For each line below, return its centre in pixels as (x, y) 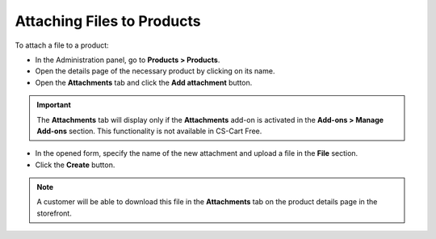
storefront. (54, 213)
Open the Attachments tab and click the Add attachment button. (144, 82)
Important (54, 105)
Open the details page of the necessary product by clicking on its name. (155, 71)
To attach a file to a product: (62, 45)
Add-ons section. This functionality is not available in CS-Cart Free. (149, 131)
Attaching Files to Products (108, 21)
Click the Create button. (75, 165)
